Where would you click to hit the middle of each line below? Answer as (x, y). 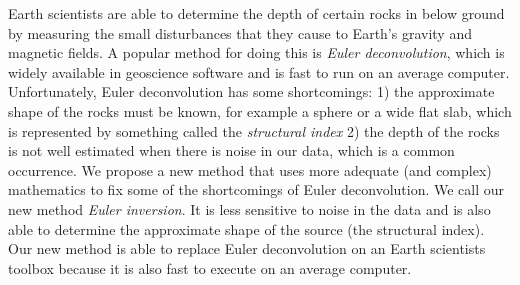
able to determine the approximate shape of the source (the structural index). (246, 228)
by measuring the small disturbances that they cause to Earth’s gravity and (240, 32)
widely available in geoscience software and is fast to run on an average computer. (259, 71)
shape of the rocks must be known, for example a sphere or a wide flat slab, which (260, 110)
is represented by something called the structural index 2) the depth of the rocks (254, 130)
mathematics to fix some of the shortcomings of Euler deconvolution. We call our (256, 189)
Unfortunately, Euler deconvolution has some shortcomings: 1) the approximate (251, 91)
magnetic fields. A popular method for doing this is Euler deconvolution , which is (256, 52)
